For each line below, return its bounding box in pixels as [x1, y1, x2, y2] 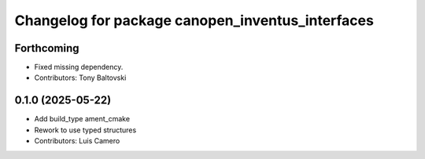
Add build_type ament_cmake [34, 114, 130, 124]
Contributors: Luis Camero [34, 136, 120, 146]
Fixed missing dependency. [34, 63, 124, 72]
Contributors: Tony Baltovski [34, 73, 127, 82]
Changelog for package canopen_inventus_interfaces [14, 12, 374, 29]
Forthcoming [14, 42, 79, 55]
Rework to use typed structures [34, 125, 137, 135]
